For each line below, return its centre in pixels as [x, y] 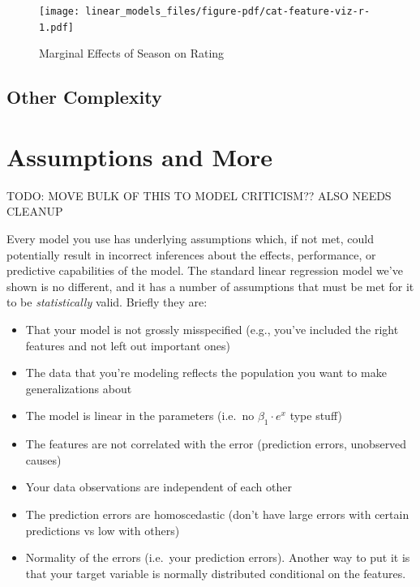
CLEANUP [35, 211]
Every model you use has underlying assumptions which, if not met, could [190, 238]
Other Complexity [84, 97]
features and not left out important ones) [128, 345]
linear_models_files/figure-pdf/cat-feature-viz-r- [228, 11]
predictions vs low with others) [103, 530]
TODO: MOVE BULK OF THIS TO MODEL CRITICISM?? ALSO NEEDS [199, 195]
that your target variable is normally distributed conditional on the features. [216, 573]
